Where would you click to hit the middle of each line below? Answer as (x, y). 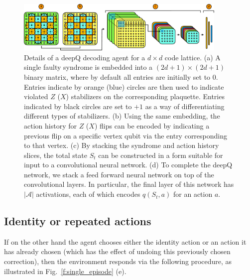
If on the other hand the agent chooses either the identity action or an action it (125, 241)
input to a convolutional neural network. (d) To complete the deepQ (128, 165)
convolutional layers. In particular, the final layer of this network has (129, 184)
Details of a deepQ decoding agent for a (85, 57)
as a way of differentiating (185, 106)
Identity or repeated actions (78, 221)
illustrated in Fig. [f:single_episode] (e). (65, 271)
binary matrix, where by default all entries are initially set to (117, 76)
